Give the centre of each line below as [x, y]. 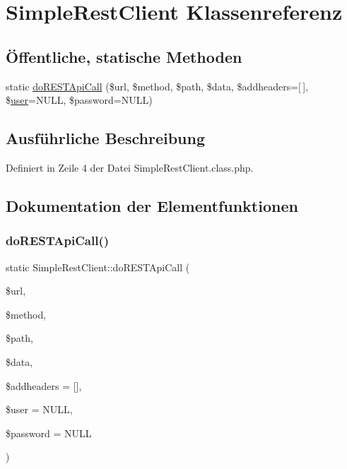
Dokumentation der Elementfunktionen [152, 205]
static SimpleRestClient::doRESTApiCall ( [98, 267]
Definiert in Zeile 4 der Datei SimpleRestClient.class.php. [130, 167]
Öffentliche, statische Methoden [124, 56]
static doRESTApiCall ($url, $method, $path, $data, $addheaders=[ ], [157, 86]
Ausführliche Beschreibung [105, 138]
